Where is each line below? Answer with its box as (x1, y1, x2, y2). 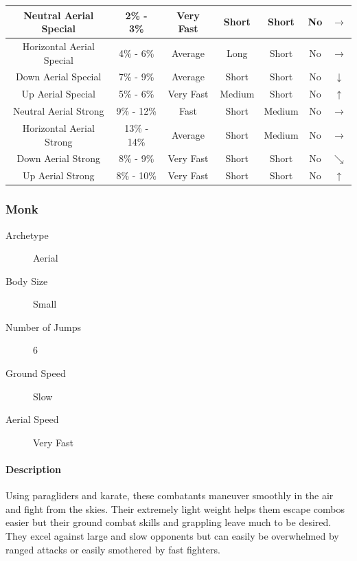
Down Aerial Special (16, 69, 102, 84)
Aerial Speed (5, 412, 59, 426)
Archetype (5, 227, 49, 242)
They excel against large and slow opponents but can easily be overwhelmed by (5, 529, 339, 543)
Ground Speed (5, 366, 66, 380)
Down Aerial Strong (16, 151, 101, 165)
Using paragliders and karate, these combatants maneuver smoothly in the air (5, 488, 334, 503)
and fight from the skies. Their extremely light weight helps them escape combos (5, 501, 345, 516)
